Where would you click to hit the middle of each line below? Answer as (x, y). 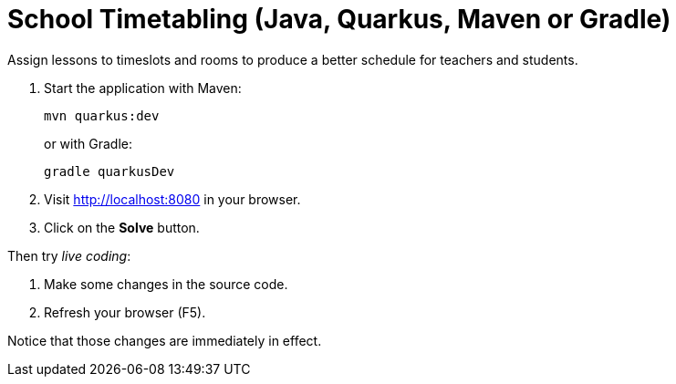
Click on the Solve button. (122, 227)
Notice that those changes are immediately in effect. (165, 340)
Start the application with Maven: (143, 88)
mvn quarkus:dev (102, 115)
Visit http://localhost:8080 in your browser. (172, 199)
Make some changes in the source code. (166, 284)
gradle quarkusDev (109, 171)
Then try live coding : (69, 255)
